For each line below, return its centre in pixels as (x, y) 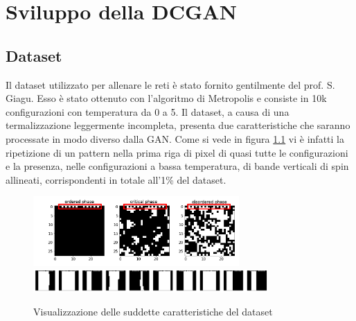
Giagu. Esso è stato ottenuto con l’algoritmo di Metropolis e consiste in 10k (166, 98)
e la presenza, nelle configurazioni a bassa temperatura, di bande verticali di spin (177, 166)
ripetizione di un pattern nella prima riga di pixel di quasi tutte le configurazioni (177, 152)
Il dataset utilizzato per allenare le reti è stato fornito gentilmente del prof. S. (170, 84)
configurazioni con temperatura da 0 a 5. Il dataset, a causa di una (148, 111)
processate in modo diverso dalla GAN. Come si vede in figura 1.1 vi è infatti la (175, 138)
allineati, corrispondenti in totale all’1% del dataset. (116, 179)
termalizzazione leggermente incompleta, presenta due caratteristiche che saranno (178, 125)
